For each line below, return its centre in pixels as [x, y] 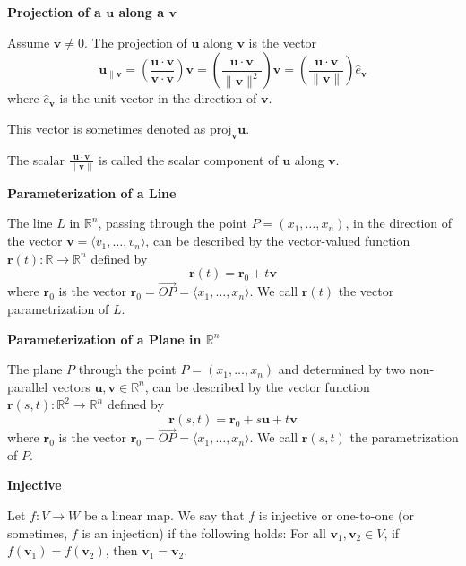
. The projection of [136, 42]
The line [30, 223]
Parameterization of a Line [92, 192]
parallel [28, 386]
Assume [29, 42]
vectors [71, 386]
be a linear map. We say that [164, 515]
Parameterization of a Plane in [104, 339]
